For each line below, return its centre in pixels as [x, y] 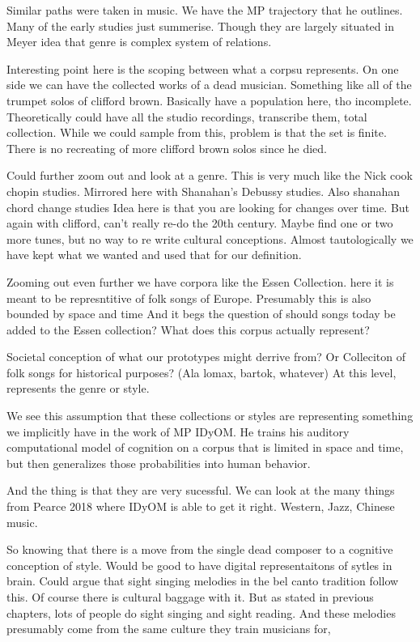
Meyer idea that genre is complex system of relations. [139, 42]
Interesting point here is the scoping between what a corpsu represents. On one [203, 68]
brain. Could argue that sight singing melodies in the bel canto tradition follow [203, 581]
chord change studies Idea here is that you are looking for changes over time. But [208, 207]
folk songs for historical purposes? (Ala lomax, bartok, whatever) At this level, [202, 372]
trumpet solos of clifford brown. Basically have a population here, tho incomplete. [209, 100]
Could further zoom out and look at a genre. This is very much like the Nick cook [210, 175]
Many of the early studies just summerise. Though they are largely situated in [200, 26]
